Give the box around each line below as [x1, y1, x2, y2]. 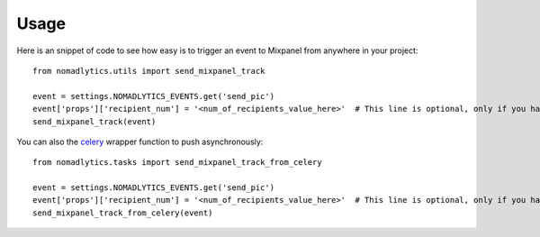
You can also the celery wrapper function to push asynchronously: [16, 136, 264, 147]
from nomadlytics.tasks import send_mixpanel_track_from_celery [32, 158, 323, 168]
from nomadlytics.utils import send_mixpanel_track [32, 66, 265, 76]
